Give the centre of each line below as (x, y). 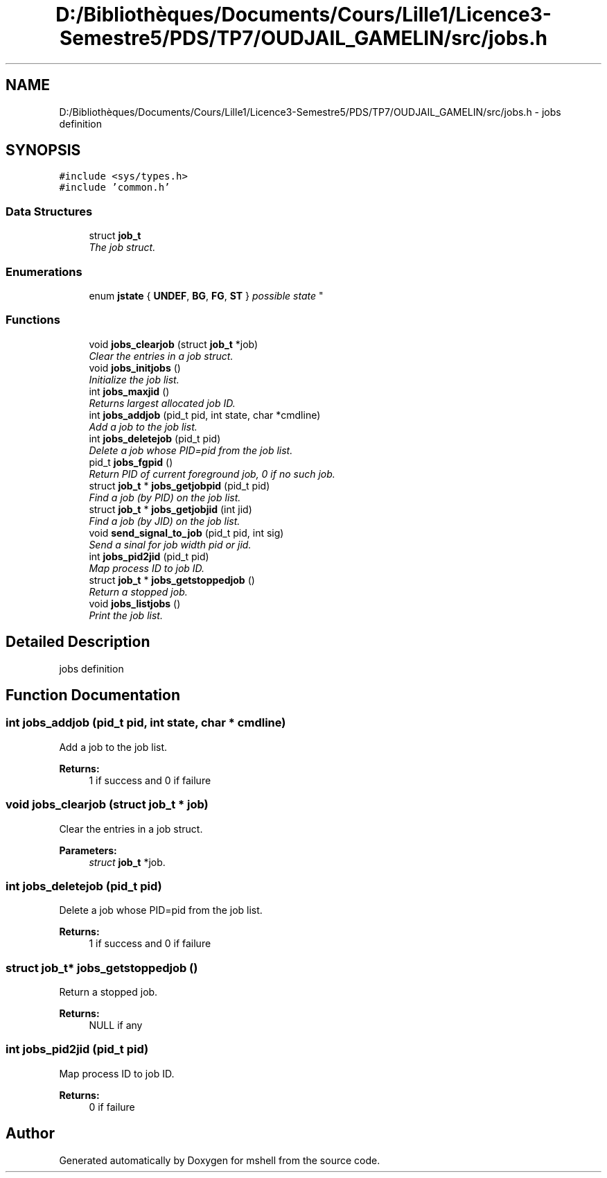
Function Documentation (93, 695)
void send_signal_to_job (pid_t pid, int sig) (186, 532)
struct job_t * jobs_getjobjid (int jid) (170, 509)
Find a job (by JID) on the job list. (165, 521)
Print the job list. (126, 615)
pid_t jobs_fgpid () (131, 462)
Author (30, 1134)
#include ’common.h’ (115, 188)
